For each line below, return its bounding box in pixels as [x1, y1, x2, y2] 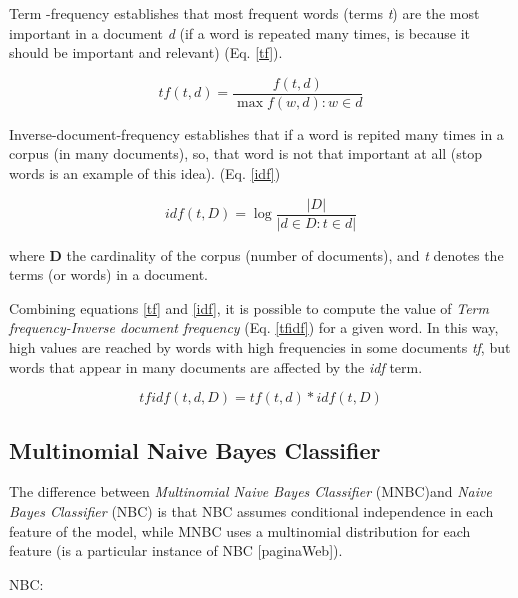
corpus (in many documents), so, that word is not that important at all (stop [9, 143, 483, 164]
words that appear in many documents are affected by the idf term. [9, 356, 423, 377]
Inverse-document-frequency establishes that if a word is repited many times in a [9, 123, 504, 144]
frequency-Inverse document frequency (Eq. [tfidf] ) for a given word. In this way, [9, 317, 499, 338]
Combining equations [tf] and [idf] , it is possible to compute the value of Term [9, 297, 489, 318]
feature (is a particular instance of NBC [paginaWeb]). [9, 540, 343, 561]
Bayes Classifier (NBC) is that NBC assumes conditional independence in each [9, 501, 494, 522]
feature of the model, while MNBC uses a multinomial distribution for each [9, 520, 471, 541]
